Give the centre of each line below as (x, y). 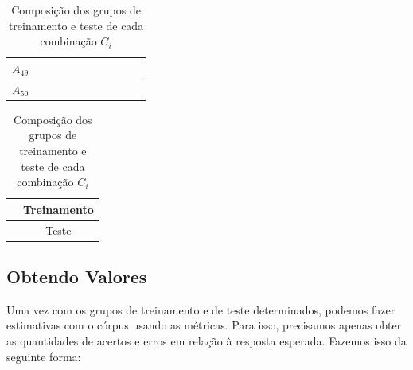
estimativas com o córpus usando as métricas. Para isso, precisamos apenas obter (204, 325)
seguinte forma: (44, 356)
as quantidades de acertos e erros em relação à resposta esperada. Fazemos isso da (206, 341)
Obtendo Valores (77, 277)
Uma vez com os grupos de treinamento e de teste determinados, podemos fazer (201, 309)
